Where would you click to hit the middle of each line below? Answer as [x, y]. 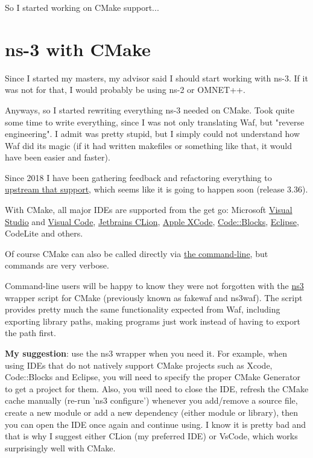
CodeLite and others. [44, 233]
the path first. [30, 333]
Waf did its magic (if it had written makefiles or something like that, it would [148, 145]
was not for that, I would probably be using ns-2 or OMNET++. [125, 90]
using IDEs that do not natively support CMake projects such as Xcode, [139, 365]
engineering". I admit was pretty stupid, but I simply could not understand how [153, 134]
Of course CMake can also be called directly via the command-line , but [137, 253]
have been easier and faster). [58, 157]
